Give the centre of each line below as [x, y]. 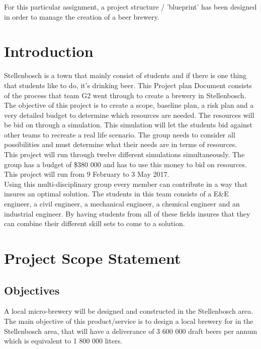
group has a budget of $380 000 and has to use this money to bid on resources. [125, 164]
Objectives [32, 290]
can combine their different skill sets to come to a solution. [95, 223]
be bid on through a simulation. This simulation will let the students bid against [128, 125]
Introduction [49, 51]
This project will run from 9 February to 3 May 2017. [87, 174]
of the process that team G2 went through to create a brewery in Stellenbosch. [125, 95]
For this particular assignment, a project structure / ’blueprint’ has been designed [130, 7]
